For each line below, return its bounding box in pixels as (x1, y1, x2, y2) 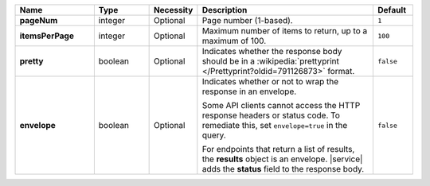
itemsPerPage (19, 30, 75, 41)
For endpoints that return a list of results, (201, 144, 355, 154)
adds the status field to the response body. (201, 164, 365, 174)
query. (201, 130, 226, 141)
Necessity (153, 5, 193, 15)
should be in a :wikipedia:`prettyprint (201, 56, 340, 67)
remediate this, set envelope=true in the (201, 120, 348, 130)
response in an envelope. (201, 86, 297, 97)
